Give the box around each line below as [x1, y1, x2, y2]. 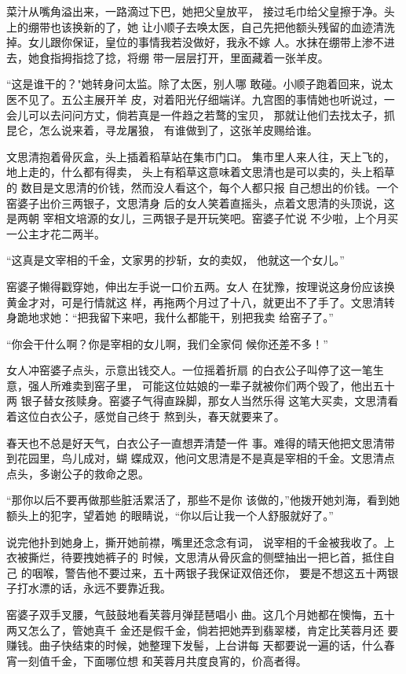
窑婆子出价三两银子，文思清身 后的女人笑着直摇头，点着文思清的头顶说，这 [6, 194, 395, 211]
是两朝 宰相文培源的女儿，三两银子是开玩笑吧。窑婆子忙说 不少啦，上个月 [6, 210, 388, 227]
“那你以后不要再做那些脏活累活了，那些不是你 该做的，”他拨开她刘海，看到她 [6, 492, 400, 508]
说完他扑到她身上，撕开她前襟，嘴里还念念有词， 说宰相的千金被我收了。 [6, 533, 384, 550]
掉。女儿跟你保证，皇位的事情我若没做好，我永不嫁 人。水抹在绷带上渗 [6, 34, 373, 50]
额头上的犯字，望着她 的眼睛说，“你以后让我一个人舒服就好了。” [6, 507, 334, 524]
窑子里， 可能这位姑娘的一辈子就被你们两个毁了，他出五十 [93, 377, 395, 393]
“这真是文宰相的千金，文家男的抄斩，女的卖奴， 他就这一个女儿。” [6, 252, 345, 268]
